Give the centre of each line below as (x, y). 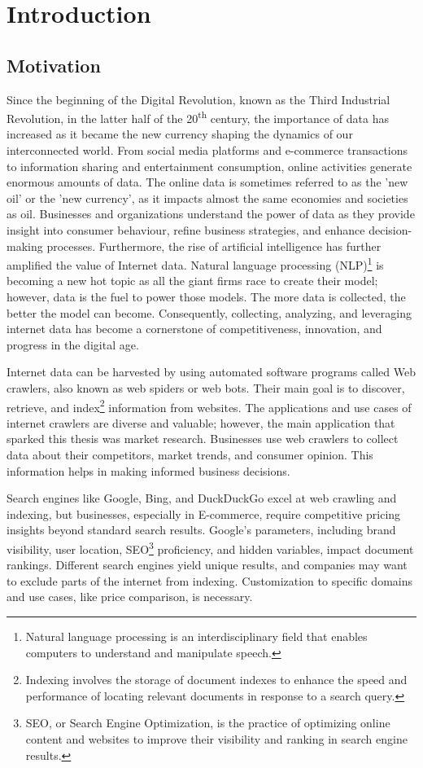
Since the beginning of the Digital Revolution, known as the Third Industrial (198, 99)
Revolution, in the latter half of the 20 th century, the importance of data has (198, 117)
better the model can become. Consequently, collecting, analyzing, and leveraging (209, 312)
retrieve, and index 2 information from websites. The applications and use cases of (209, 406)
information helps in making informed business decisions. (148, 470)
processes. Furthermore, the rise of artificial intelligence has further (214, 246)
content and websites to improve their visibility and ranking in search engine (216, 738)
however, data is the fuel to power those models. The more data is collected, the (206, 297)
